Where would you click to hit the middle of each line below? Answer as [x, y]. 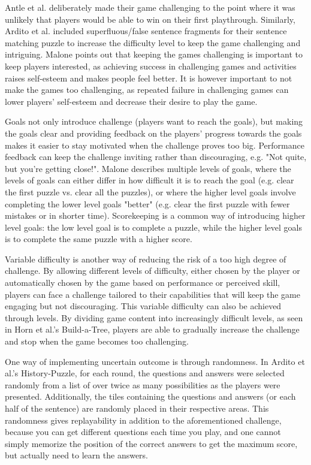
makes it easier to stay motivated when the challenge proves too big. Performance [155, 145]
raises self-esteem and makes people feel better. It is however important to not [149, 78]
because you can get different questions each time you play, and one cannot [143, 432]
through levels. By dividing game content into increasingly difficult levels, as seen [154, 317]
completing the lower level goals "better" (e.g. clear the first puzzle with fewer [147, 203]
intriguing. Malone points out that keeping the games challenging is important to [154, 54]
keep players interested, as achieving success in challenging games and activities [151, 66]
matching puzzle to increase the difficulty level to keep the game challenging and [153, 42]
